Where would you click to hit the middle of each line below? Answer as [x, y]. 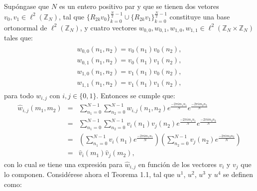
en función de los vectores [177, 164]
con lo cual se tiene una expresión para [63, 164]
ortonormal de [26, 27]
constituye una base [200, 16]
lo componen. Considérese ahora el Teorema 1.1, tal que [89, 174]
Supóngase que [27, 6]
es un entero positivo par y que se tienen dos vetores [139, 6]
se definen [238, 174]
